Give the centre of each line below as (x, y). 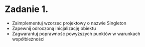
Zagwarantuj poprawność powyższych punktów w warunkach (76, 33)
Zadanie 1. (27, 9)
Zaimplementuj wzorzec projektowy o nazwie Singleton (69, 23)
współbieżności (28, 39)
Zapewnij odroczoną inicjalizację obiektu (54, 28)
